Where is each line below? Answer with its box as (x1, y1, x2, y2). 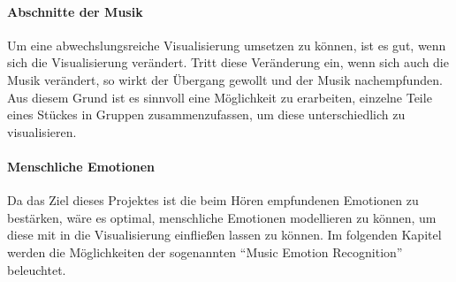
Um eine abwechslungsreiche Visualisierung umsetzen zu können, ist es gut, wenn (7, 35, 446, 54)
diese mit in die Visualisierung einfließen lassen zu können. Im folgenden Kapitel (7, 225, 442, 244)
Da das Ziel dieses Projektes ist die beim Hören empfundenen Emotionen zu (7, 191, 419, 210)
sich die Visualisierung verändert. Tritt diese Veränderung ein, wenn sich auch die (7, 53, 449, 72)
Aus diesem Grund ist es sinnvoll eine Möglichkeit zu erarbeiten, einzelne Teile (7, 88, 432, 106)
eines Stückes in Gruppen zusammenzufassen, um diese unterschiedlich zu (7, 105, 406, 124)
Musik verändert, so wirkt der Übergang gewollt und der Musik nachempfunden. (7, 70, 443, 88)
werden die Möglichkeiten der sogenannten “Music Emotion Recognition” (7, 242, 403, 261)
